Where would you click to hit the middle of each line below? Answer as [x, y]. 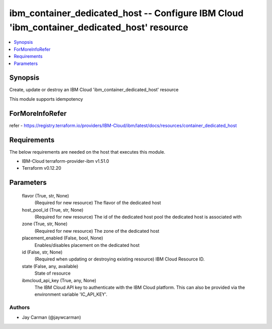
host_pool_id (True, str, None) [53, 210]
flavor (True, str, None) [46, 195]
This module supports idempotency [46, 99]
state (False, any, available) [50, 266]
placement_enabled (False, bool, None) [62, 238]
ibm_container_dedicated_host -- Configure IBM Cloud [126, 13]
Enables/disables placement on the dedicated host [87, 245]
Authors [20, 307]
